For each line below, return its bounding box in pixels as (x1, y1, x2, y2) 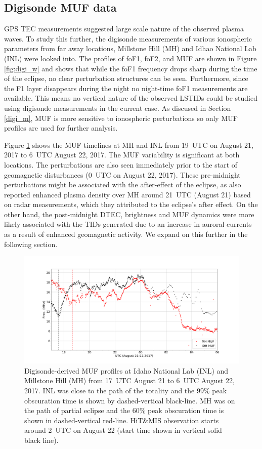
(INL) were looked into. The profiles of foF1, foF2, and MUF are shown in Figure (4, 53, 257, 63)
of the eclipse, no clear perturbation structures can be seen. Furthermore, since (4, 73, 248, 84)
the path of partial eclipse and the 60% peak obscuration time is (24, 405, 224, 416)
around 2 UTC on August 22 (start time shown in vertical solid (24, 425, 222, 435)
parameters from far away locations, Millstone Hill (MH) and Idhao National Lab (4, 43, 256, 54)
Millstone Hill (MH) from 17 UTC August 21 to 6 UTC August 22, (24, 375, 235, 386)
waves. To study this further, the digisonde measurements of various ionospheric (4, 33, 252, 44)
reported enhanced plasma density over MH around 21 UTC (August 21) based (4, 189, 251, 199)
